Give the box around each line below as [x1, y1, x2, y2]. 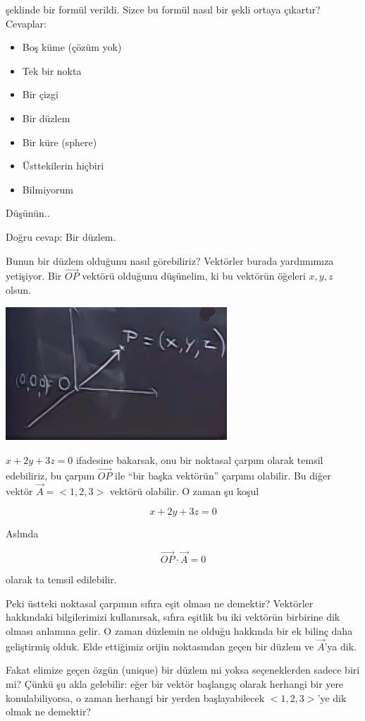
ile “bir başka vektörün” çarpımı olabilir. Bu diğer [115, 467, 331, 482]
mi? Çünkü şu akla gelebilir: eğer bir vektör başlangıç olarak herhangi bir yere [6, 676, 344, 691]
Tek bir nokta [22, 63, 82, 78]
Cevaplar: [6, 16, 47, 30]
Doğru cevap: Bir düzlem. [6, 229, 116, 244]
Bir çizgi [22, 87, 58, 102]
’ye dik [317, 690, 347, 705]
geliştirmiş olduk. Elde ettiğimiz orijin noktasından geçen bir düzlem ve [6, 638, 314, 653]
